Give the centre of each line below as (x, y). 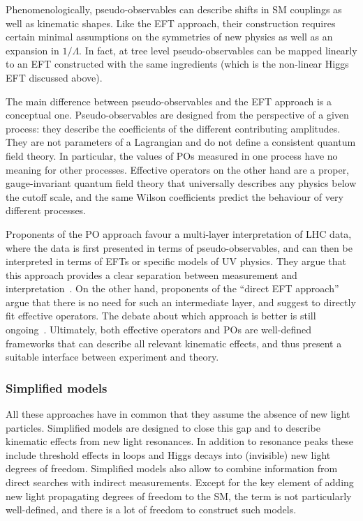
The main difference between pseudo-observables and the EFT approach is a (169, 101)
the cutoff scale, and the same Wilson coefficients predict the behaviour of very (175, 196)
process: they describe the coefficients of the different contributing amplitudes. (173, 128)
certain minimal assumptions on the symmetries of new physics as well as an (169, 37)
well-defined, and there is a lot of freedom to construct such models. (151, 509)
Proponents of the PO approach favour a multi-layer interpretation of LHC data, (179, 233)
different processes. (46, 210)
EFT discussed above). (54, 77)
